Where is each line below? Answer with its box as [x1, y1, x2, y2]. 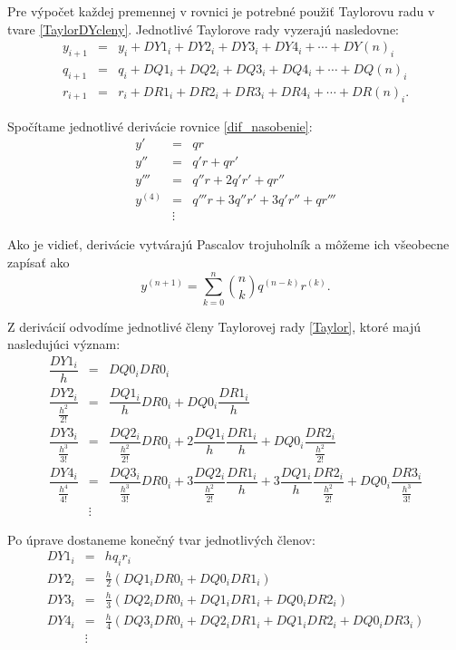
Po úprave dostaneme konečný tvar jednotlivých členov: [7, 529, 315, 548]
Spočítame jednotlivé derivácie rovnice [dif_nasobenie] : [7, 116, 313, 135]
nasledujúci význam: [7, 335, 121, 354]
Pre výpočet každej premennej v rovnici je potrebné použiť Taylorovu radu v [7, 2, 435, 20]
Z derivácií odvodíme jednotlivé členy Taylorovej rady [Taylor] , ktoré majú [7, 316, 422, 335]
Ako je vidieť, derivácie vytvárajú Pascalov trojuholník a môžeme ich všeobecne [7, 235, 450, 254]
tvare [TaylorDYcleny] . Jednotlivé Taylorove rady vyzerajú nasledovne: [7, 19, 399, 38]
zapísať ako [7, 253, 70, 272]
